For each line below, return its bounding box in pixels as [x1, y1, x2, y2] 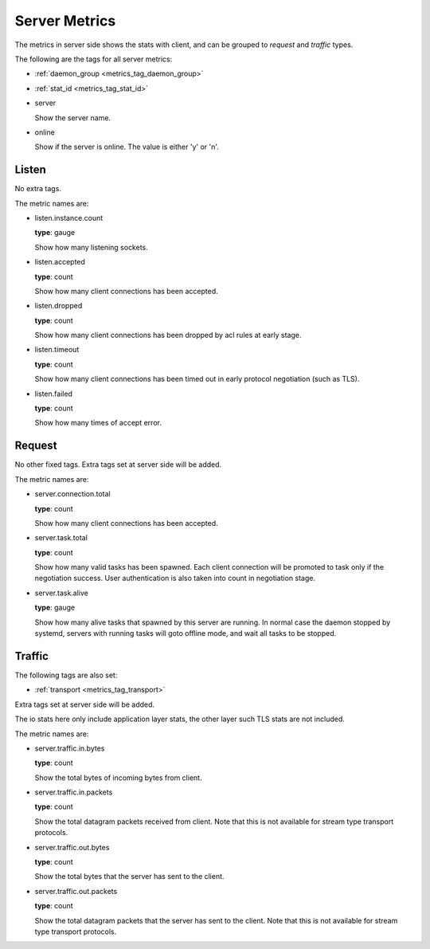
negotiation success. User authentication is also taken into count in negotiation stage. [34, 574, 316, 583]
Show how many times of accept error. [34, 418, 162, 428]
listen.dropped [34, 301, 83, 311]
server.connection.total [34, 489, 111, 499]
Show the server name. [34, 112, 111, 123]
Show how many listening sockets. [34, 242, 149, 252]
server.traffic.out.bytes [34, 842, 110, 852]
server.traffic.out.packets [34, 886, 118, 896]
